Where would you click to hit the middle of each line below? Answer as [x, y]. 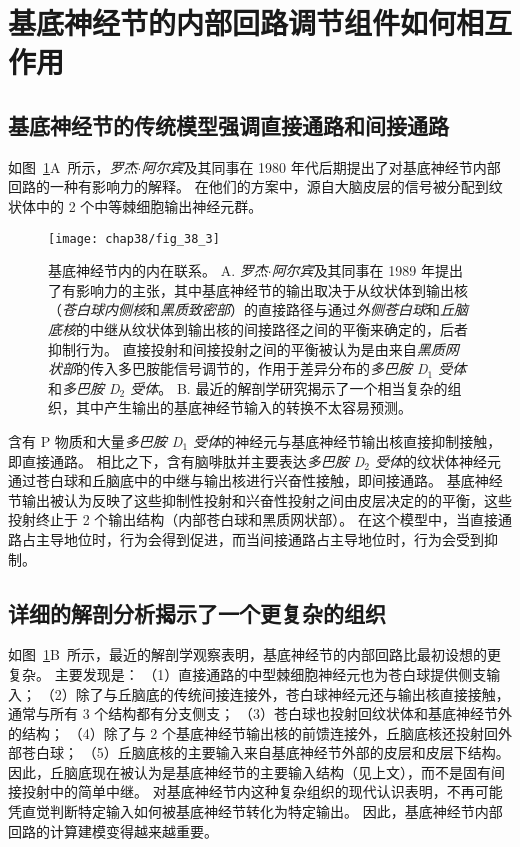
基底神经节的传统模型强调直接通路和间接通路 [228, 124]
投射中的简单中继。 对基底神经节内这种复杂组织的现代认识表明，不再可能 [262, 791]
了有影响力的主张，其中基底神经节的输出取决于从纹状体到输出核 [258, 289]
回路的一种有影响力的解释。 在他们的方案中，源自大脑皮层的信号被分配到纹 [255, 186]
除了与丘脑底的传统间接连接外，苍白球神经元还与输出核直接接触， [292, 693]
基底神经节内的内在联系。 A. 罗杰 [158, 270]
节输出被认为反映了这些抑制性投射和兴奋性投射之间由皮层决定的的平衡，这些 [260, 499]
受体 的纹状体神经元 [437, 460]
